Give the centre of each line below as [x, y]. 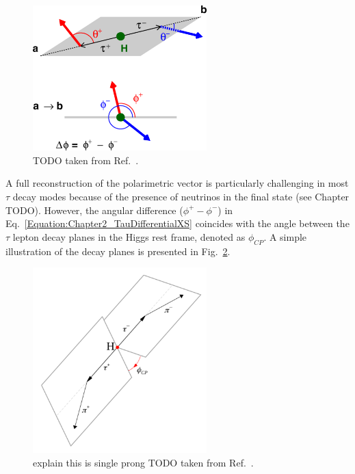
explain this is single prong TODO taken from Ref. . [143, 462]
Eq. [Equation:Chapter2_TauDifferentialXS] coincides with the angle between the [177, 223]
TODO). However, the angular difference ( [94, 210]
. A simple [285, 236]
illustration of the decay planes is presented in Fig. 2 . [118, 251]
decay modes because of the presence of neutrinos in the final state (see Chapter [181, 196]
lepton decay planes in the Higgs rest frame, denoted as [129, 236]
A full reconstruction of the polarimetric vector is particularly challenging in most [177, 183]
